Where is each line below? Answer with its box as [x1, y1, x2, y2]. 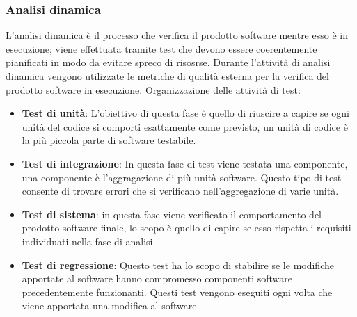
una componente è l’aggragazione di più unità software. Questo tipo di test [22, 170, 342, 184]
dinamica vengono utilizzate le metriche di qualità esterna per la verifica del [6, 69, 329, 83]
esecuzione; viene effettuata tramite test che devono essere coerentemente [6, 41, 317, 56]
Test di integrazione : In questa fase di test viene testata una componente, [22, 156, 348, 170]
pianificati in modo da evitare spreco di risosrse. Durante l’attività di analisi [6, 55, 331, 70]
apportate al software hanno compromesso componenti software [22, 271, 292, 286]
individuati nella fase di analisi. [22, 234, 156, 248]
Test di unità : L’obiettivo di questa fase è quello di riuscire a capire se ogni [22, 106, 349, 120]
